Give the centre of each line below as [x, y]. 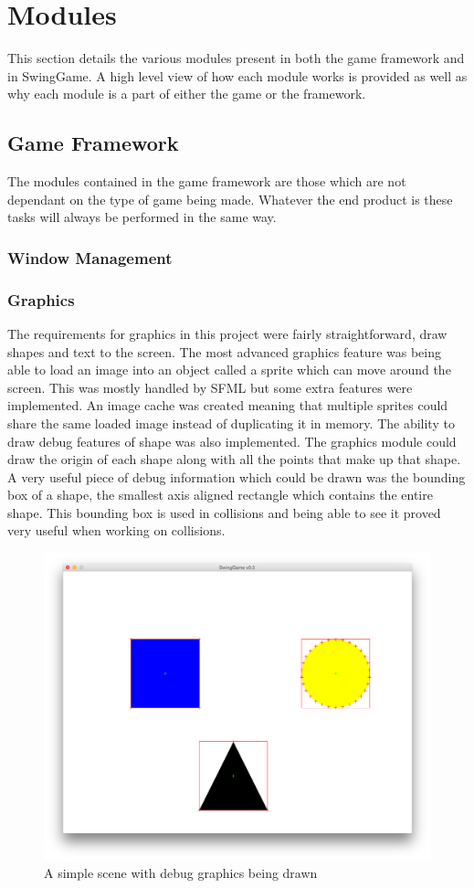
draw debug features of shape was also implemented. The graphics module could [232, 441]
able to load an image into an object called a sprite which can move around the [229, 370]
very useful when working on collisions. [116, 530]
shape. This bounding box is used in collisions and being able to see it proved [224, 512]
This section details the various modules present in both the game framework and [236, 58]
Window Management [90, 257]
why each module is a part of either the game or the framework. [187, 94]
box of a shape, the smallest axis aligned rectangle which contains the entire [220, 495]
